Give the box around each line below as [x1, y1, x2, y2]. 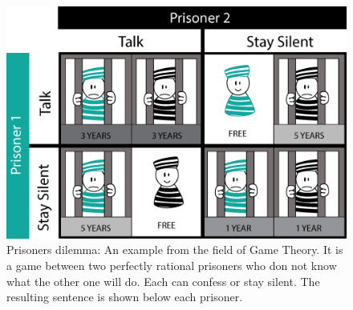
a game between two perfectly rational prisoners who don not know [6, 257, 337, 274]
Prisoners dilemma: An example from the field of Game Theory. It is [6, 241, 343, 258]
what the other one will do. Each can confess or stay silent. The [6, 272, 320, 289]
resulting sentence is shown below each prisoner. [6, 288, 243, 305]
